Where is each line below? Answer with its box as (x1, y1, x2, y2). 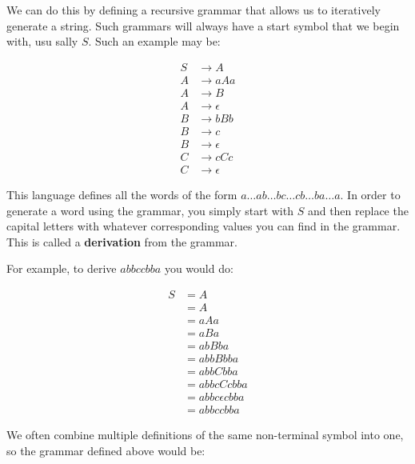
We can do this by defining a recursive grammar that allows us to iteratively (6, 2, 381, 18)
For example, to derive (6, 260, 117, 277)
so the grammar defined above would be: (6, 442, 206, 458)
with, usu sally (6, 33, 78, 50)
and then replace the (307, 202, 409, 218)
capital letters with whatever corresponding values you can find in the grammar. (6, 218, 401, 234)
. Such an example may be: (88, 33, 221, 50)
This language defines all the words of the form (6, 186, 237, 203)
